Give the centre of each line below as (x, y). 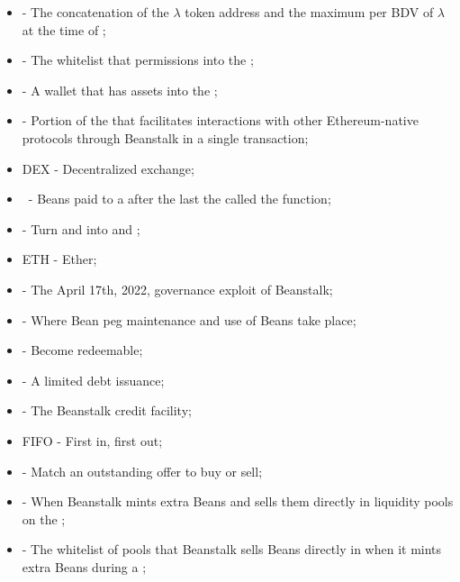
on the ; (44, 518)
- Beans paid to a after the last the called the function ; (180, 199)
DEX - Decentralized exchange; (108, 168)
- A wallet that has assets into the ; (120, 90)
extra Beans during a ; (84, 566)
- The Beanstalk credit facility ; (107, 410)
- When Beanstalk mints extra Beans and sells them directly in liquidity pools (238, 501)
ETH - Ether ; (59, 259)
